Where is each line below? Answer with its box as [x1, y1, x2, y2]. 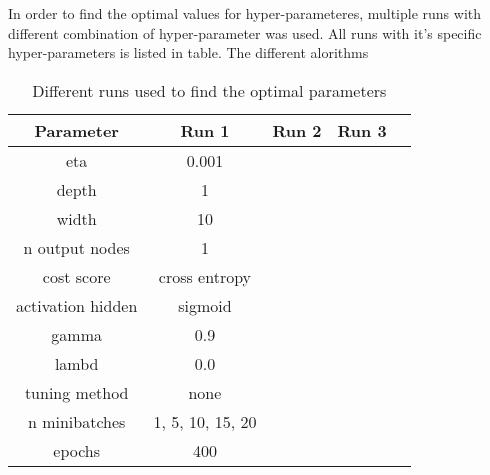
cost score [42, 264, 111, 288]
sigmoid [178, 293, 232, 317]
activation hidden [16, 293, 138, 317]
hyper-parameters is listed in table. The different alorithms [8, 42, 369, 63]
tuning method [24, 380, 129, 404]
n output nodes [23, 235, 130, 259]
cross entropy [158, 264, 252, 288]
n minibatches [27, 409, 126, 433]
